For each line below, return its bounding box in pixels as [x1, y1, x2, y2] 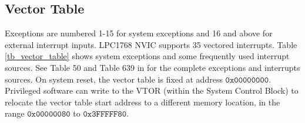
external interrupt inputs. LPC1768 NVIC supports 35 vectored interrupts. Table [5, 38, 297, 50]
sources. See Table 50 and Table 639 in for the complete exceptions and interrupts [5, 61, 300, 73]
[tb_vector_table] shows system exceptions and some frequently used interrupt [5, 50, 290, 62]
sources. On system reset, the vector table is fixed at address [5, 73, 223, 85]
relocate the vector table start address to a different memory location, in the [5, 95, 280, 108]
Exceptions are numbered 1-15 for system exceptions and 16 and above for [5, 27, 273, 39]
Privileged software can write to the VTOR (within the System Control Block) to [5, 84, 299, 97]
